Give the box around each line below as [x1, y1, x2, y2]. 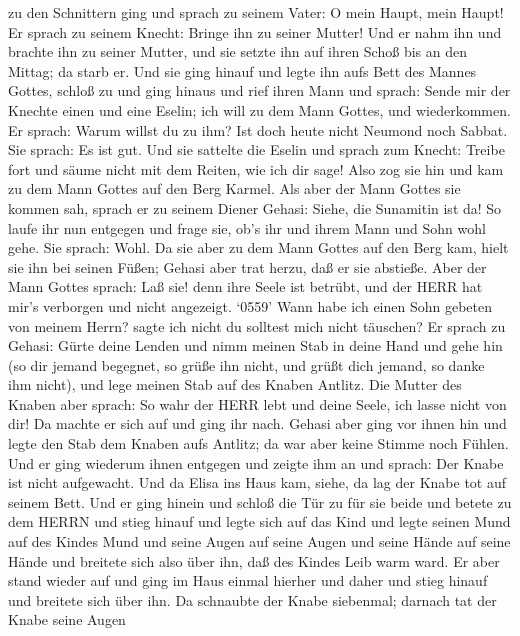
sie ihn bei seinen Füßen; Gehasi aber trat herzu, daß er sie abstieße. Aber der [8, 256, 487, 277]
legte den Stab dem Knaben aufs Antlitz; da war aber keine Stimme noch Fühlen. [8, 433, 509, 454]
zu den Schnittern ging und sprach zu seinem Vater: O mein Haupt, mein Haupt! [8, 2, 504, 22]
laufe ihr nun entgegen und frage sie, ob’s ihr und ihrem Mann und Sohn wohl [8, 217, 486, 238]
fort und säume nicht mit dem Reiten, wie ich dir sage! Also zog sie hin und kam [8, 158, 504, 179]
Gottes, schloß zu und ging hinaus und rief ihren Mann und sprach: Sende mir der [8, 80, 511, 101]
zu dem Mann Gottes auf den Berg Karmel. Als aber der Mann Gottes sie [8, 178, 461, 199]
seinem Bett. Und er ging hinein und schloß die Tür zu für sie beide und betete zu [8, 491, 512, 512]
